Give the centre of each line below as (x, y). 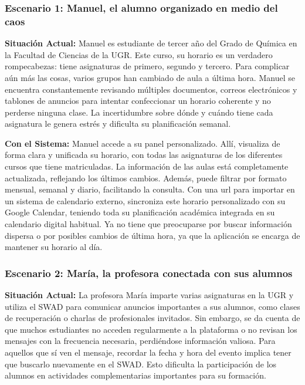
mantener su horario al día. (54, 247)
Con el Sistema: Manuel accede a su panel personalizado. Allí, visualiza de (143, 143)
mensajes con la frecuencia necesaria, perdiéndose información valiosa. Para (140, 341)
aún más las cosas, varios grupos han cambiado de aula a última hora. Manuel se (150, 77)
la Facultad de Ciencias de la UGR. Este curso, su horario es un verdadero (139, 54)
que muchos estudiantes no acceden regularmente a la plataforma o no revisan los (151, 329)
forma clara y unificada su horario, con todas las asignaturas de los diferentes (144, 155)
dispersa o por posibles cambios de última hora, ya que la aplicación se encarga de (152, 235)
